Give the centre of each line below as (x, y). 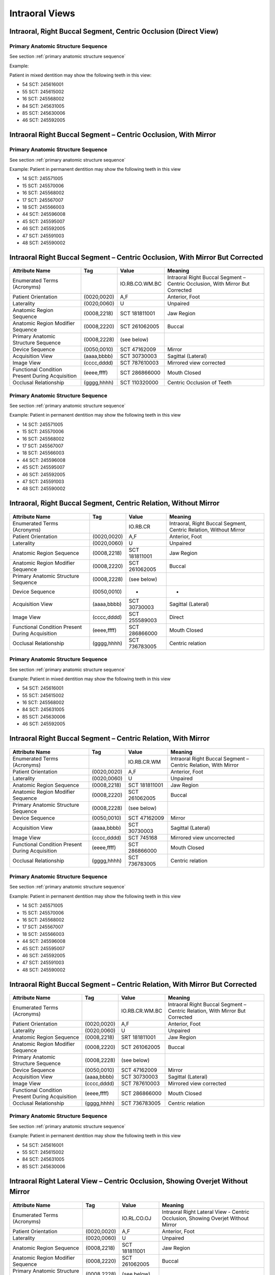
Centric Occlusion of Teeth (199, 382)
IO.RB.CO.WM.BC (141, 284)
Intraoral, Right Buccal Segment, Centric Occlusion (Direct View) (114, 31)
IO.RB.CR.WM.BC (142, 1011)
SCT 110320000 (139, 382)
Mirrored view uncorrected (203, 837)
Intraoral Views (42, 13)
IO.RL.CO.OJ (137, 1218)
